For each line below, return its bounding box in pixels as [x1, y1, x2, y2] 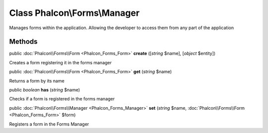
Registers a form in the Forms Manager [9, 121, 89, 127]
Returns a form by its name [9, 78, 65, 84]
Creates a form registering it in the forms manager [9, 59, 112, 65]
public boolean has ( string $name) [9, 87, 80, 93]
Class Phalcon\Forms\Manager [9, 7, 140, 18]
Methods [9, 38, 38, 46]
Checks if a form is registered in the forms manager [9, 96, 115, 102]
